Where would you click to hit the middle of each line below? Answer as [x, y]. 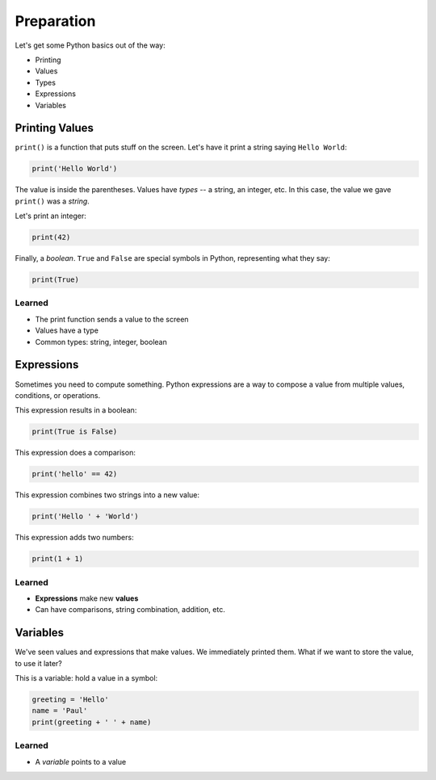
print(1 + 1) [58, 559]
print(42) [51, 237]
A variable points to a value [81, 761]
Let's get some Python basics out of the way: [90, 45]
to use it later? [38, 663]
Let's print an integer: [50, 216]
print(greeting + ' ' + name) [92, 722]
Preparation [55, 21]
